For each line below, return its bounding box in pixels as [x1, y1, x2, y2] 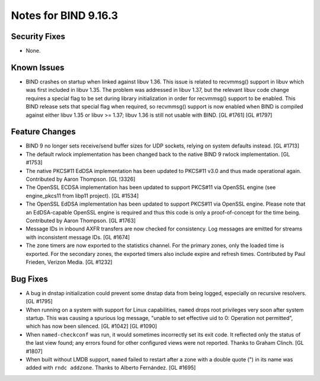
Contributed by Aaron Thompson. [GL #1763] [25, 217, 136, 224]
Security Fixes [11, 31, 65, 41]
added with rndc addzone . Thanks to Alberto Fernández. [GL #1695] [25, 364, 196, 372]
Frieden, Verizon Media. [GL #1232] [25, 258, 113, 265]
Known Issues [11, 62, 65, 72]
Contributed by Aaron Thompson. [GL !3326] [25, 175, 136, 183]
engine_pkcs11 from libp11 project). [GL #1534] [25, 192, 139, 199]
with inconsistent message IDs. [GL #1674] [25, 233, 130, 241]
